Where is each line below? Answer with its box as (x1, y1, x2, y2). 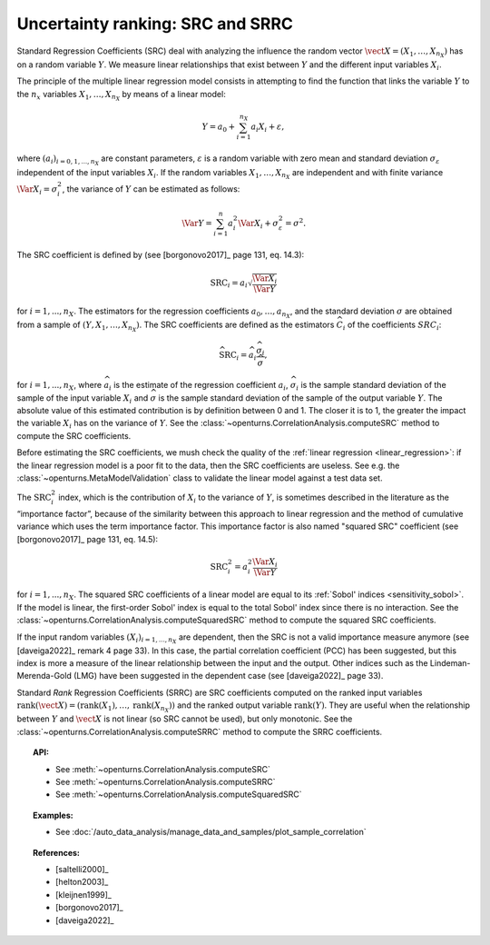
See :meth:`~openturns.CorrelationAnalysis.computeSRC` (55, 763, 271, 774)
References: (33, 847, 81, 858)
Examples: (33, 810, 73, 821)
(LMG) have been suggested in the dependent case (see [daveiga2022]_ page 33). (73, 671, 384, 681)
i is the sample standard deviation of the (296, 380, 446, 393)
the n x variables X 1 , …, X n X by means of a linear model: (16, 88, 226, 103)
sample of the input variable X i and (16, 392, 149, 405)
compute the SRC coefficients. (16, 430, 132, 441)
